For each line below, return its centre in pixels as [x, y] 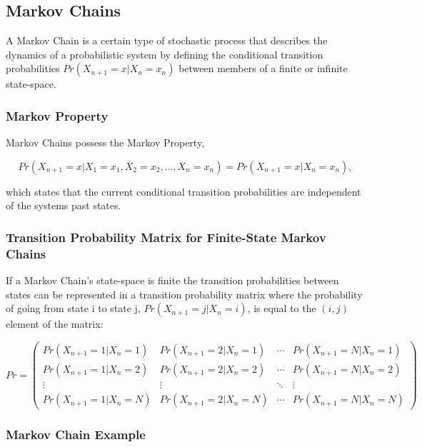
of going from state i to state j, [73, 308]
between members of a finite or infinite [263, 68]
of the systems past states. [64, 205]
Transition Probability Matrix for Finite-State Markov [166, 237]
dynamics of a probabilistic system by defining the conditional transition [165, 54]
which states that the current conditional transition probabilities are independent [184, 191]
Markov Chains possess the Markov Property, [105, 142]
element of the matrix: [55, 324]
